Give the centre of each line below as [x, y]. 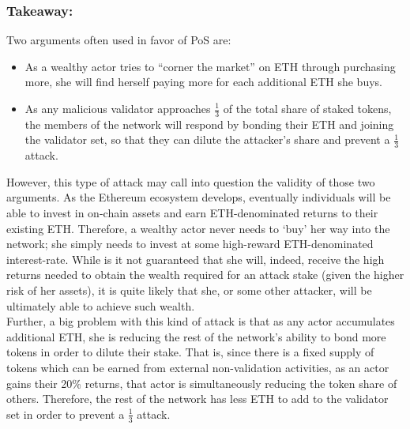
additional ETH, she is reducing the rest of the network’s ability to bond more [196, 336]
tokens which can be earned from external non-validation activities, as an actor [198, 367]
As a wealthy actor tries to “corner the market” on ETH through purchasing [210, 66]
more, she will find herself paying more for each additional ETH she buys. [203, 82]
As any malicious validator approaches [118, 108]
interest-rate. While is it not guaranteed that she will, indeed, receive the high [196, 259]
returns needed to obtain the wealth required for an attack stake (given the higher [205, 275]
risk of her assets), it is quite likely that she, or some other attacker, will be [189, 290]
